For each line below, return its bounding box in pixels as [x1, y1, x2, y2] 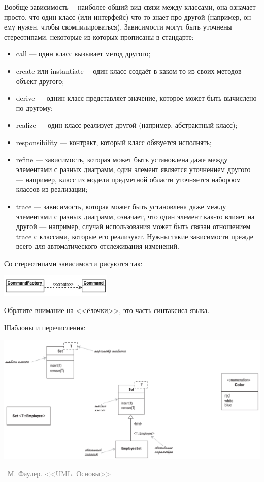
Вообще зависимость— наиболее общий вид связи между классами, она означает [4, 2, 256, 12]
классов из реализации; [16, 184, 88, 194]
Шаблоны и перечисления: [4, 322, 86, 333]
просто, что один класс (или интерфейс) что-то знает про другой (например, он [4, 11, 251, 22]
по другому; [16, 102, 53, 113]
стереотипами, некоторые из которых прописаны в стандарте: [4, 31, 194, 42]
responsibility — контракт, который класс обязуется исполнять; [16, 136, 212, 147]
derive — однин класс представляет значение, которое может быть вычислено [16, 93, 257, 103]
